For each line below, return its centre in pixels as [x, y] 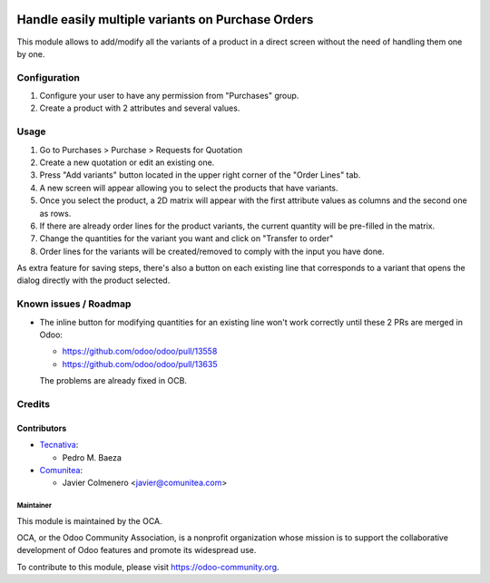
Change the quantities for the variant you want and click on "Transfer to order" [186, 238]
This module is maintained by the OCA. [89, 520]
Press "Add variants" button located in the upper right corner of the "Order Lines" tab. [200, 175]
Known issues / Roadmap [74, 304]
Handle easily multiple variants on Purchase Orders [165, 19]
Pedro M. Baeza [92, 457]
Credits [33, 403]
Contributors [42, 428]
